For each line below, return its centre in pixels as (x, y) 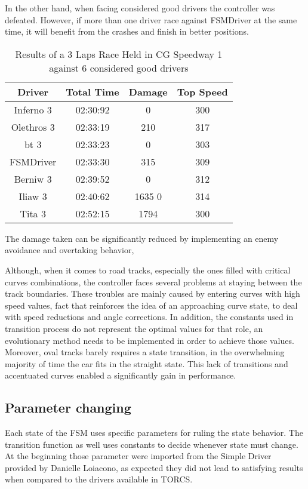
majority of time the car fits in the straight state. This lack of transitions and (147, 363)
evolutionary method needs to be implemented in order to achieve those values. (150, 340)
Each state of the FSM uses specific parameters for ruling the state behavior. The (154, 433)
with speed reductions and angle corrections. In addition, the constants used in (149, 317)
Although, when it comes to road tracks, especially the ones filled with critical (148, 270)
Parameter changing (68, 407)
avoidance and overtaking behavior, (70, 250)
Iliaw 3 (33, 196)
